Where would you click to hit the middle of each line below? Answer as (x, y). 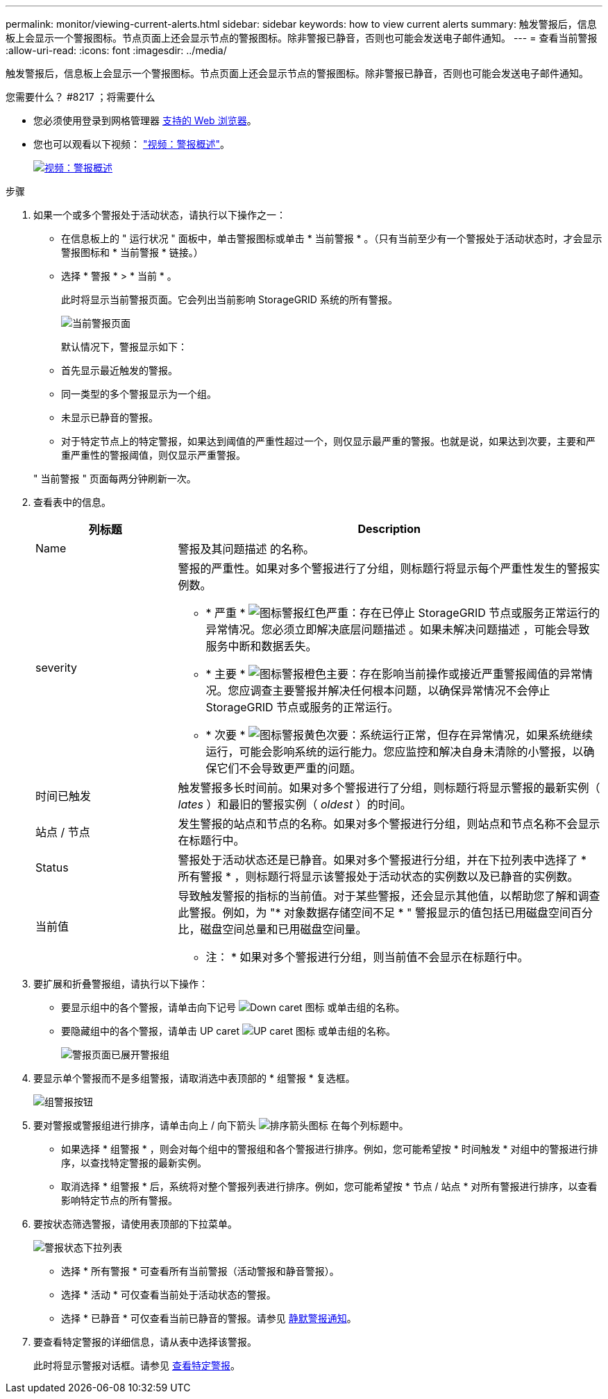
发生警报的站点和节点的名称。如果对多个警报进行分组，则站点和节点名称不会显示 (389, 824)
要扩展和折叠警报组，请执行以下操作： (121, 984)
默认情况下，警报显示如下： (124, 347)
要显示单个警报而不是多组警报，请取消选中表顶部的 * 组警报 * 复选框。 (194, 1078)
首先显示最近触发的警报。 (119, 370)
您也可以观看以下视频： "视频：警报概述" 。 (132, 144)
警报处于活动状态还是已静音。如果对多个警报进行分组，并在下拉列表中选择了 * (382, 860)
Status (52, 867)
